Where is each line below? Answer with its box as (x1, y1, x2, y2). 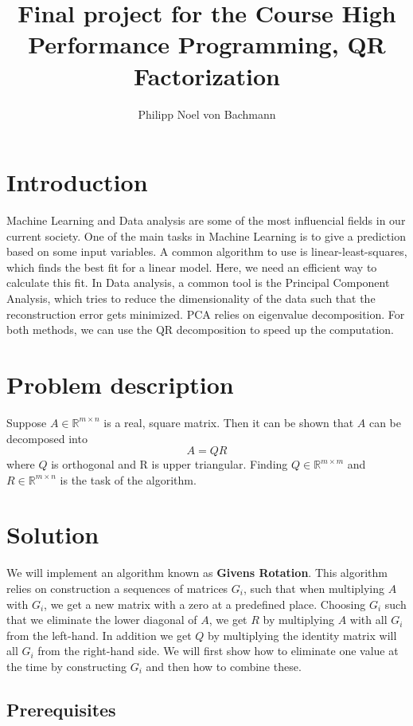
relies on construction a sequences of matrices (6, 580, 228, 596)
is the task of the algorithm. (60, 471, 197, 488)
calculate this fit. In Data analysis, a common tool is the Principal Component (6, 274, 390, 291)
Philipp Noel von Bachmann (138, 105, 276, 122)
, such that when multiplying (243, 580, 385, 596)
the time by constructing (6, 657, 127, 674)
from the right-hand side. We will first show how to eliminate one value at (37, 642, 399, 659)
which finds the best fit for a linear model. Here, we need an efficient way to (6, 258, 377, 275)
